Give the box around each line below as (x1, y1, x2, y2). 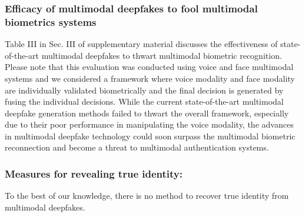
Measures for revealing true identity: (5, 166, 183, 181)
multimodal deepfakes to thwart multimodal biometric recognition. (41, 49, 282, 61)
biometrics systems (5, 14, 97, 29)
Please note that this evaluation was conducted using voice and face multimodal (5, 61, 294, 73)
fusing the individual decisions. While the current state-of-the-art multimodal (5, 95, 284, 108)
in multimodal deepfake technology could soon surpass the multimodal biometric (5, 129, 296, 142)
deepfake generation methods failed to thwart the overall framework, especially (5, 106, 289, 119)
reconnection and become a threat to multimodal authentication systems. (5, 141, 269, 153)
